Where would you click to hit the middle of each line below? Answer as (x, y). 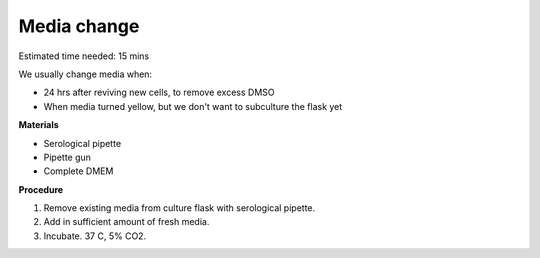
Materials (38, 125)
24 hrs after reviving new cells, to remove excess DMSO (159, 92)
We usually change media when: (85, 74)
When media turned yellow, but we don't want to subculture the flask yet (193, 106)
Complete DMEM (78, 171)
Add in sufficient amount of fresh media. (126, 222)
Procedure (41, 189)
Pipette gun (67, 157)
